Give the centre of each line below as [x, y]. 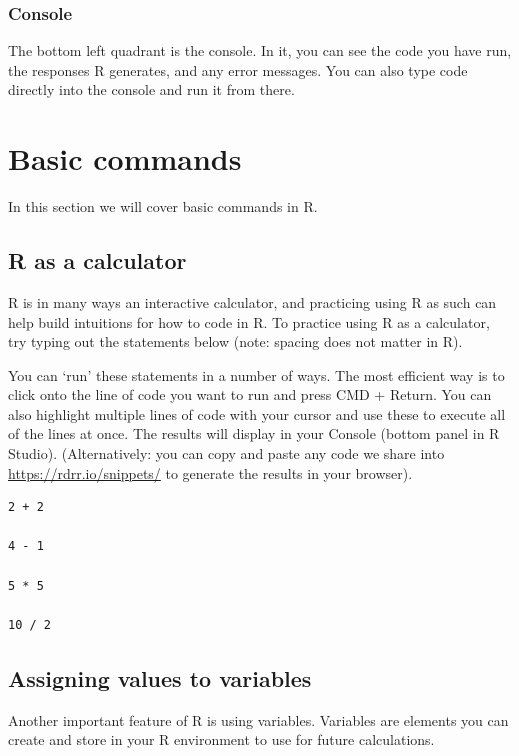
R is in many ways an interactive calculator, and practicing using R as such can [252, 301]
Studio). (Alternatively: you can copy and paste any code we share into [226, 453]
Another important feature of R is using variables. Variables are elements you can [258, 719]
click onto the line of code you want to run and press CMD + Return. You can [250, 394]
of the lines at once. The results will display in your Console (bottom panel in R [254, 433]
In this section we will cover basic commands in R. [163, 206]
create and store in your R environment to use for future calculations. [221, 739]
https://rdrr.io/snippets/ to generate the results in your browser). [210, 472]
